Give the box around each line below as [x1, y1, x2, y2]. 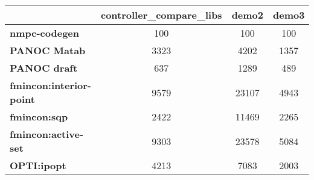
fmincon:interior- [10, 78, 91, 92]
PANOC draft [10, 61, 78, 75]
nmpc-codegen [10, 26, 79, 40]
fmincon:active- [10, 127, 84, 141]
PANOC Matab [10, 43, 86, 57]
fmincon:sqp [10, 110, 68, 123]
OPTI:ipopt [10, 158, 66, 172]
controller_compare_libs [100, 8, 222, 22]
